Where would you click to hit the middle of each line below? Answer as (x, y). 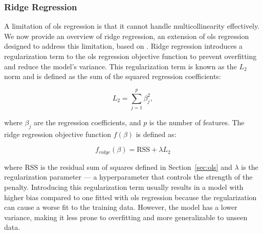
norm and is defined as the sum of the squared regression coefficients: (113, 76)
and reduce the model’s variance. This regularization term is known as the (120, 66)
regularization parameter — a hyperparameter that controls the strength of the (128, 177)
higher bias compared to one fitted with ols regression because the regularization (130, 197)
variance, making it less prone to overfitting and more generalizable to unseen (126, 217)
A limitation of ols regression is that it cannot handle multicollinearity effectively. (132, 26)
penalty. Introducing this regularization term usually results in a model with (124, 187)
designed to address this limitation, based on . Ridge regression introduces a (124, 46)
